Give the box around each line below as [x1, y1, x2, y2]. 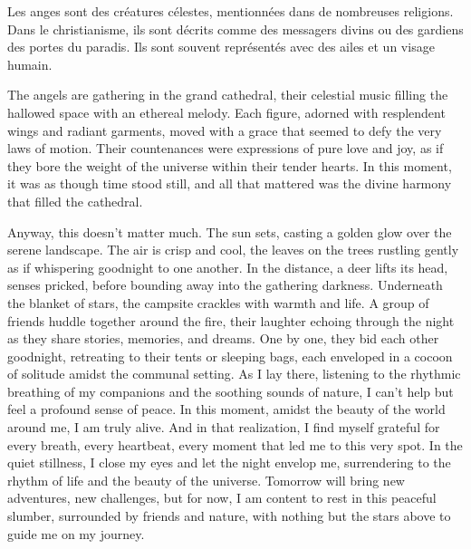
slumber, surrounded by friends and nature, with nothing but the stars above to [7, 506, 451, 525]
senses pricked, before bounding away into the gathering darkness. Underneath [7, 275, 443, 294]
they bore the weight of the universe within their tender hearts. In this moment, [7, 156, 452, 175]
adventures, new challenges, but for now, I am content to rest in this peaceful [7, 488, 437, 507]
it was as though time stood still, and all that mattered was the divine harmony [7, 174, 452, 193]
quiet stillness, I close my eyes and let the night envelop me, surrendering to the [7, 453, 451, 472]
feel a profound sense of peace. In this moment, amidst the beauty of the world [7, 400, 446, 419]
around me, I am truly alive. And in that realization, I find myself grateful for [7, 418, 440, 437]
